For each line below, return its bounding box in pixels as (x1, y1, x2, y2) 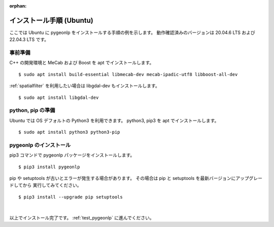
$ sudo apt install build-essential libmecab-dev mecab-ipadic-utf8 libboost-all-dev (18, 71, 238, 77)
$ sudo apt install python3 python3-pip (18, 129, 120, 135)
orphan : (9, 3, 27, 9)
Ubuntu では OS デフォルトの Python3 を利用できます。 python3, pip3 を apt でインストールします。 (9, 117, 219, 124)
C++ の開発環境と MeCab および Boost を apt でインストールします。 (9, 60, 154, 66)
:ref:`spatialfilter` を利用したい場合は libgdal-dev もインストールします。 (9, 83, 160, 89)
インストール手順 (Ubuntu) (9, 16, 93, 25)
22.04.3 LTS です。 (9, 36, 49, 43)
